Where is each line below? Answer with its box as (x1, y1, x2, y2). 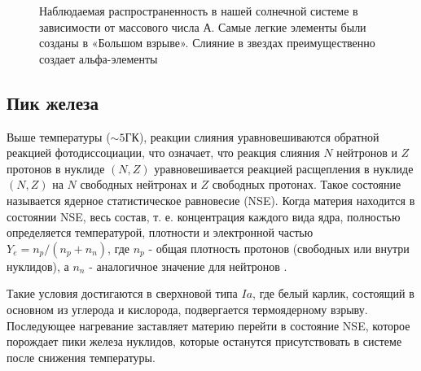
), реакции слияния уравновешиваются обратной (138, 128, 379, 145)
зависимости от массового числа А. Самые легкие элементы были (39, 18, 366, 35)
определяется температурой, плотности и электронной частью (7, 224, 314, 241)
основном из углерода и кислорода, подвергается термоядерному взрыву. (7, 300, 368, 317)
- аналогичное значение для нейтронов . (89, 257, 287, 274)
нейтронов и (336, 144, 397, 161)
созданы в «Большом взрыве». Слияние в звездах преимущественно (39, 34, 375, 51)
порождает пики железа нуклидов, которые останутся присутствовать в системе (7, 333, 402, 350)
